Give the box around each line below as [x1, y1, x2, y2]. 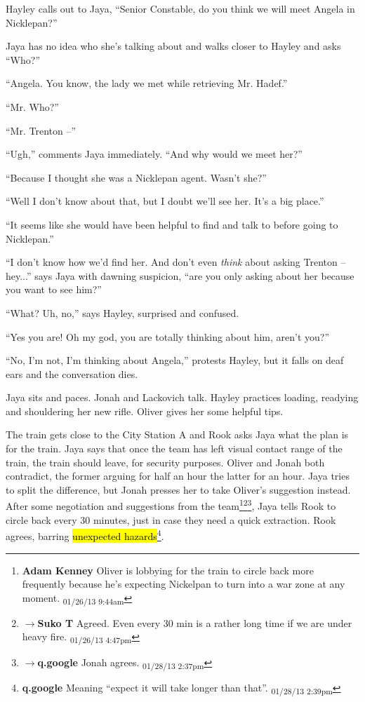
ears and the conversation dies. [6, 366, 138, 381]
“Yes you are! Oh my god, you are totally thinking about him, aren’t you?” [6, 329, 330, 344]
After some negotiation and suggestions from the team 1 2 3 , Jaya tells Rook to [6, 497, 336, 513]
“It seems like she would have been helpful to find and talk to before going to [6, 217, 338, 231]
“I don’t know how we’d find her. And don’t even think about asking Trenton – [6, 255, 346, 269]
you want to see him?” [6, 282, 102, 297]
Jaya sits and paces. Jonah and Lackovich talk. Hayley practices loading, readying [6, 390, 359, 405]
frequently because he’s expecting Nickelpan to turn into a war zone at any [22, 576, 345, 591]
